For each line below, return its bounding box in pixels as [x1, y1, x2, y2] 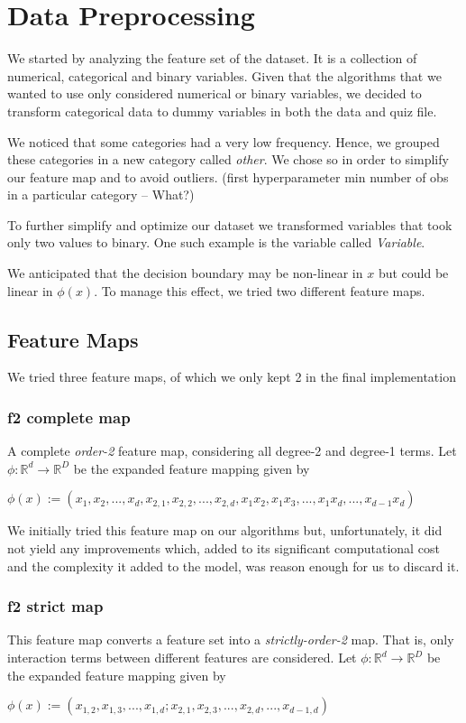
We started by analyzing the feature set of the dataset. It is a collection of [7, 49, 417, 68]
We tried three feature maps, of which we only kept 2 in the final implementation [7, 367, 456, 386]
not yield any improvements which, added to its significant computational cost [7, 539, 440, 558]
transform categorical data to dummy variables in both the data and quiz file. [7, 101, 437, 120]
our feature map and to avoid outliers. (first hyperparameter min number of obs [7, 167, 449, 186]
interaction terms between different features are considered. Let [7, 648, 357, 667]
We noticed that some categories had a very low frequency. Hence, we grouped [7, 132, 440, 151]
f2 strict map [7, 595, 104, 617]
